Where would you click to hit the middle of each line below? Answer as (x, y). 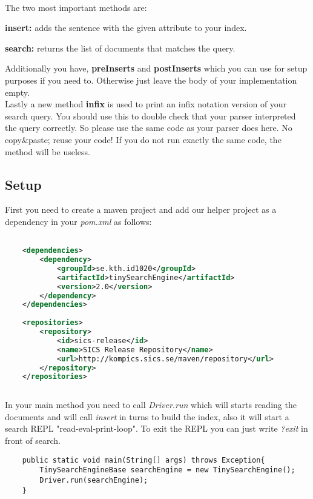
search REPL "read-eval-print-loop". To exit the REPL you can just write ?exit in (156, 428)
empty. (17, 92)
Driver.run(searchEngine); (94, 480)
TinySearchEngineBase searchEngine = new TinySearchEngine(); (167, 470)
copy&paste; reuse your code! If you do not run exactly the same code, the (143, 139)
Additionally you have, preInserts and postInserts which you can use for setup (156, 68)
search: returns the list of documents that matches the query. (120, 48)
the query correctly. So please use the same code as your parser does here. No (149, 128)
